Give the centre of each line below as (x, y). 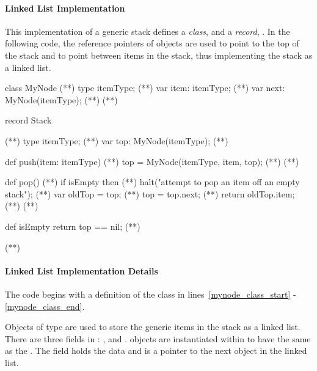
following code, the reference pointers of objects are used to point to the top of (152, 43)
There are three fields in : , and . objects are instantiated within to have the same (158, 338)
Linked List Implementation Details (82, 270)
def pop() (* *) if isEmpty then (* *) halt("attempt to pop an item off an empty (152, 182)
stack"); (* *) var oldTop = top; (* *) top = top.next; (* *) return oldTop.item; (150, 193)
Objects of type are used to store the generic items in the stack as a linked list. (153, 327)
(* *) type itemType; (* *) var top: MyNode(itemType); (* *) (117, 140)
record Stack (28, 120)
